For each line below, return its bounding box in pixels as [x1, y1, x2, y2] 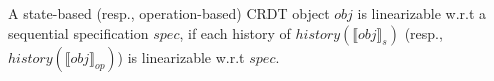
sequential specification [8, 22, 149, 43]
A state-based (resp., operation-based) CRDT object [8, 3, 330, 23]
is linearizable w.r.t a [357, 3, 487, 23]
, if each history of [179, 22, 291, 43]
